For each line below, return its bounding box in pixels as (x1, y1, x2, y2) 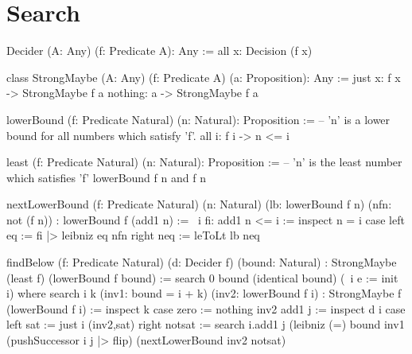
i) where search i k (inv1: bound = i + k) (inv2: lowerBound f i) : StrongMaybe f (6, 285, 402, 301)
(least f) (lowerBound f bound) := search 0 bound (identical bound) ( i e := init (6, 269, 398, 286)
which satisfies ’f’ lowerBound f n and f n (6, 169, 206, 185)
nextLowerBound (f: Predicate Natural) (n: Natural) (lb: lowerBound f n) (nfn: (6, 196, 392, 212)
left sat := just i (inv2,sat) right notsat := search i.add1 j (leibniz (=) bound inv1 (6, 316, 405, 333)
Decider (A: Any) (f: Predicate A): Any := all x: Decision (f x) (6, 42, 313, 59)
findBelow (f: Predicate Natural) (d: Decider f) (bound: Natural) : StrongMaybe (6, 254, 397, 270)
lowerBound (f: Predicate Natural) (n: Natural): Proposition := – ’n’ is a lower (6, 111, 391, 127)
